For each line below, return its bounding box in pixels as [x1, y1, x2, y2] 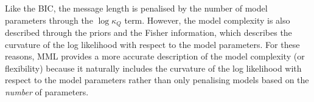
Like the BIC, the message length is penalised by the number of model [5, 2, 268, 14]
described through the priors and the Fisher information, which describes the [5, 26, 292, 39]
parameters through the [5, 13, 93, 26]
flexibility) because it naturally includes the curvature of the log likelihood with [5, 61, 302, 74]
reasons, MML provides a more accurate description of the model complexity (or [5, 50, 305, 63]
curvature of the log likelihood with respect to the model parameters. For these [5, 38, 300, 50]
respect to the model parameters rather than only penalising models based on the [5, 73, 309, 86]
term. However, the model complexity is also [124, 13, 290, 26]
